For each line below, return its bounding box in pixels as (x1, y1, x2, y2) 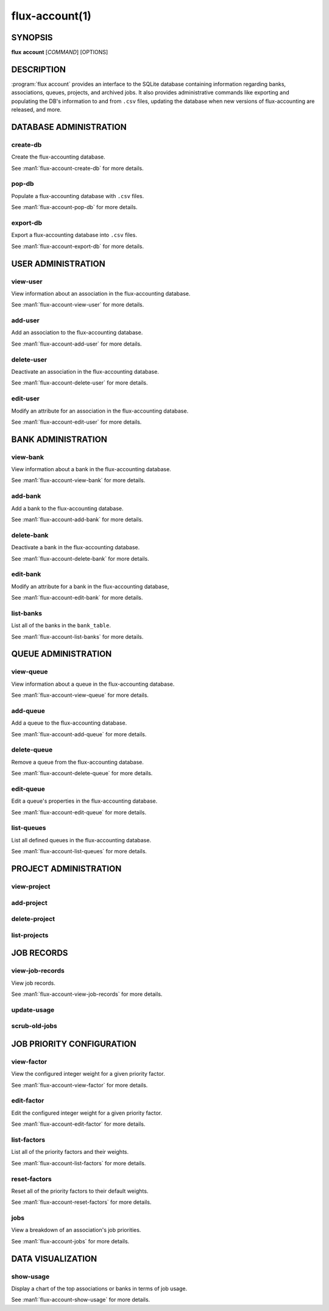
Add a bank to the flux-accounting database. (11, 505, 124, 512)
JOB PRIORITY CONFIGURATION (11, 1039, 136, 1049)
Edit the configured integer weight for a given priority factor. (11, 1109, 163, 1117)
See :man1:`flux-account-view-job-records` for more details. (11, 990, 163, 998)
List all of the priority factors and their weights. (11, 1148, 129, 1156)
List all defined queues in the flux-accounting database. (11, 836, 152, 844)
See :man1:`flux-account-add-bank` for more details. (11, 516, 143, 523)
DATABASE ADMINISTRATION (11, 122, 127, 132)
